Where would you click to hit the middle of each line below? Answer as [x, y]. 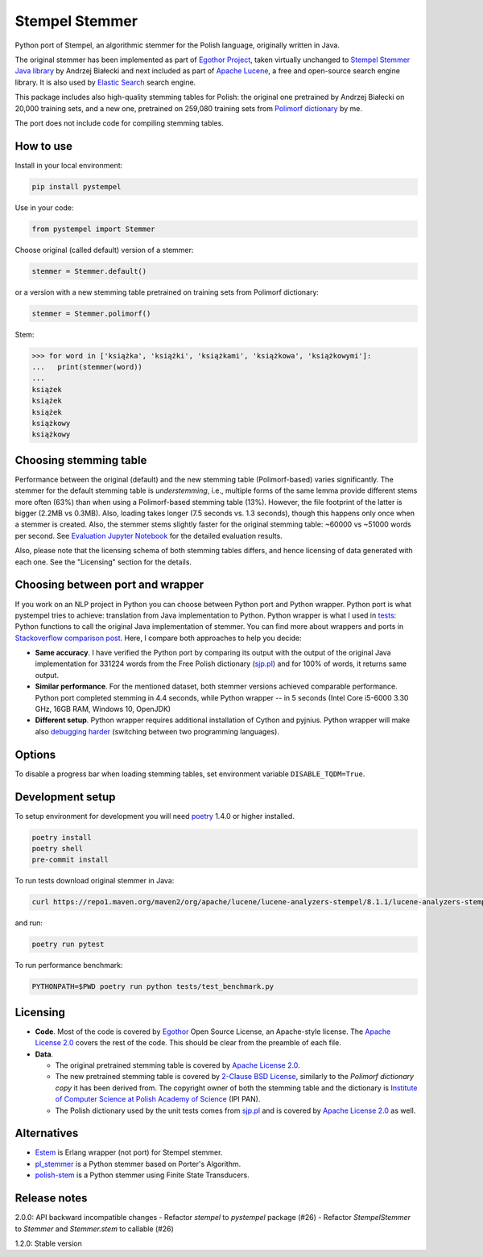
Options [35, 754]
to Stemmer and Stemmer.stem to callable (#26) [95, 1229]
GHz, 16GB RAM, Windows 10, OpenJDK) [103, 709]
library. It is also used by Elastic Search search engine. [105, 82]
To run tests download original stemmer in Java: [95, 881]
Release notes [51, 1199]
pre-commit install [70, 860]
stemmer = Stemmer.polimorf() [91, 313]
